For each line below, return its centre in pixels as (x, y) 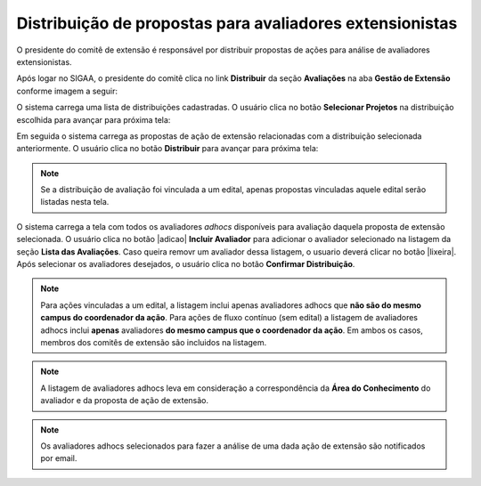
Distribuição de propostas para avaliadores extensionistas (237, 23)
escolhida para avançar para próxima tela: (94, 119)
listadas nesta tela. (75, 202)
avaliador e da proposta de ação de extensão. (125, 401)
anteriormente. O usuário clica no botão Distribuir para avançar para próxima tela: (167, 149)
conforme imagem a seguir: (67, 91)
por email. (59, 458)
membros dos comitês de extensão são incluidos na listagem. (154, 342)
